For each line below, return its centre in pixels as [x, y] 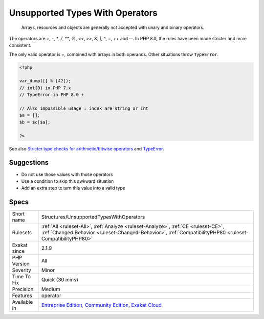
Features [22, 295]
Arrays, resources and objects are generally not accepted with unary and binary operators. [113, 27]
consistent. [20, 45]
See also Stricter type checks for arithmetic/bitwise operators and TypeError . [87, 148]
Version [21, 264]
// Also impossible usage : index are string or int [84, 109]
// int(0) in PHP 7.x [45, 88]
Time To [22, 277]
